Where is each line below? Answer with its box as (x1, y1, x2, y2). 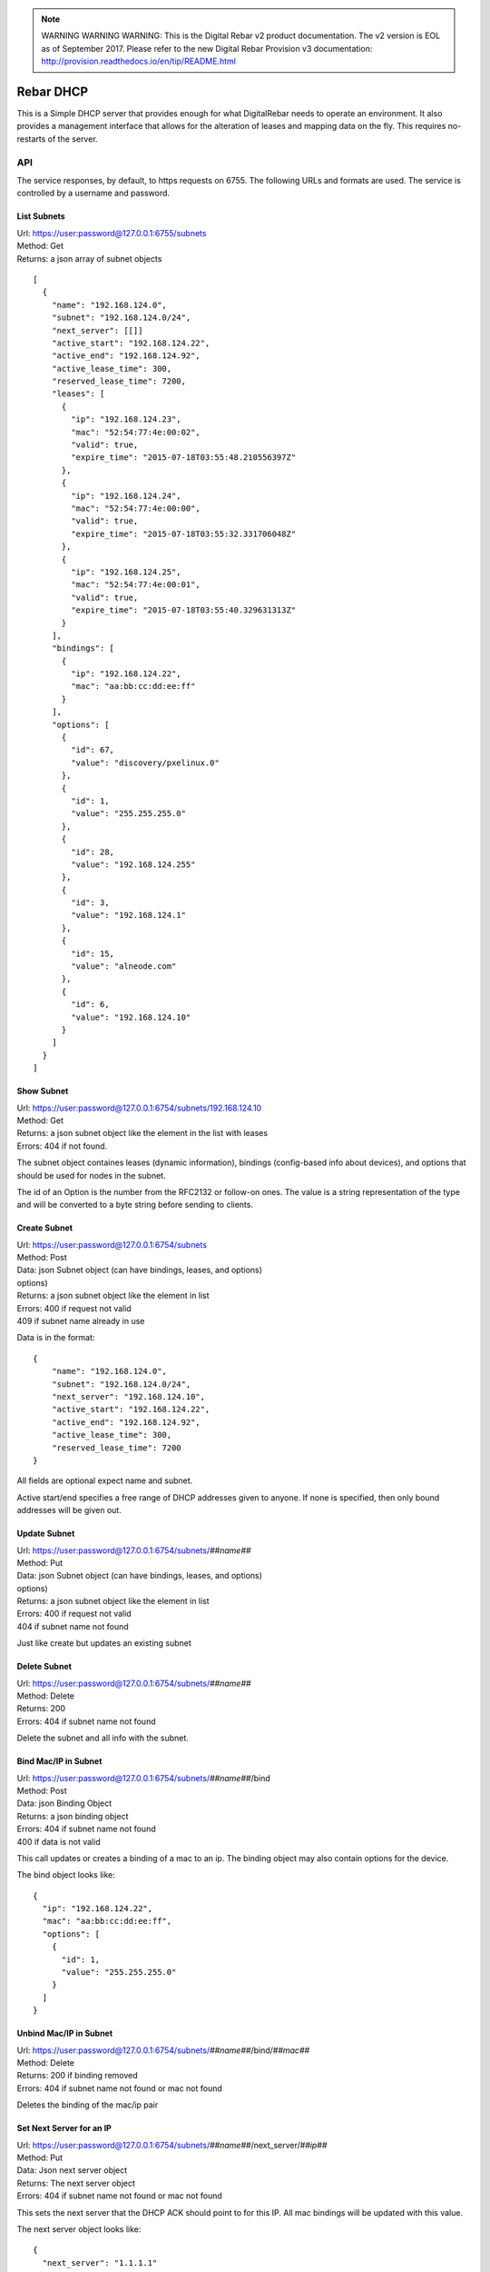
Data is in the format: (16, 1332, 95, 1343)
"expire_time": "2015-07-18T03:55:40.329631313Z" (71, 605, 297, 615)
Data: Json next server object (16, 2165, 128, 2176)
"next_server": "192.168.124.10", (51, 1391, 206, 1401)
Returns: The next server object (16, 2177, 136, 2188)
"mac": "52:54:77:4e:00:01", (71, 580, 201, 590)
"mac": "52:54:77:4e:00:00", (71, 503, 201, 513)
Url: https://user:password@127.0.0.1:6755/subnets (16, 227, 207, 238)
